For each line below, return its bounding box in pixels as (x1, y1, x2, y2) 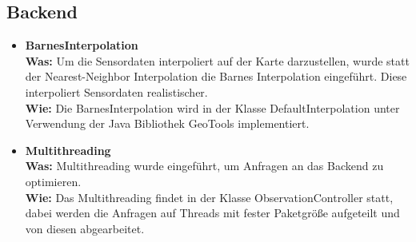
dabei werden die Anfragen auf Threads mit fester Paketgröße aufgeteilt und (25, 204, 400, 221)
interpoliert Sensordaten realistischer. (25, 83, 208, 100)
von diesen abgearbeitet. (25, 220, 145, 236)
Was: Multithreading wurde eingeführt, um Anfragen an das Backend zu (25, 157, 384, 174)
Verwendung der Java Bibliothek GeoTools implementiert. (25, 115, 310, 132)
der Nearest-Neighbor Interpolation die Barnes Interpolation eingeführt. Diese (25, 68, 407, 85)
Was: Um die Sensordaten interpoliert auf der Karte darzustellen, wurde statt (25, 52, 410, 69)
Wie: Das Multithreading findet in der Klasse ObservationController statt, (25, 188, 394, 205)
